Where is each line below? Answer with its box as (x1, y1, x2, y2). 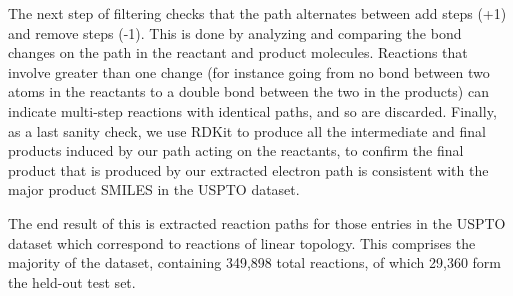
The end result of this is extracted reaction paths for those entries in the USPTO (8, 212, 506, 233)
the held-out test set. (8, 271, 136, 292)
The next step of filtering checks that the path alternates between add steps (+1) (8, 3, 507, 23)
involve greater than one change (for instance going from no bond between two (8, 61, 490, 82)
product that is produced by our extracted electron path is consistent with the (8, 159, 489, 180)
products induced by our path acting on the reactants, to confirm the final (8, 140, 464, 161)
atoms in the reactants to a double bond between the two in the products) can (8, 81, 489, 102)
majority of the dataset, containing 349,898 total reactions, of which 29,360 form (8, 252, 502, 273)
